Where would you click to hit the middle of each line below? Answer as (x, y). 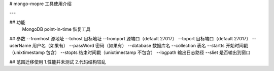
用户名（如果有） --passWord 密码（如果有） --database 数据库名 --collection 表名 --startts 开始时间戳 (140, 45)
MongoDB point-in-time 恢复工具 (56, 29)
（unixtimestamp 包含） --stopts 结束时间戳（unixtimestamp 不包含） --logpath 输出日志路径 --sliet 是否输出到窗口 (130, 52)
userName (20, 45)
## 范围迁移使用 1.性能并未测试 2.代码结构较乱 (58, 62)
